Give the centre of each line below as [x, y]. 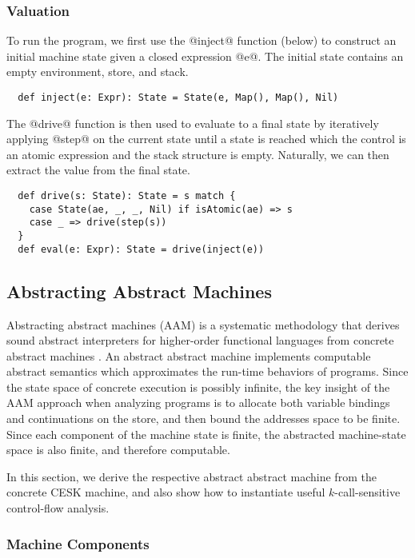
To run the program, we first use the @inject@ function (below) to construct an [202, 40]
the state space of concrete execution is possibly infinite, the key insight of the [198, 387]
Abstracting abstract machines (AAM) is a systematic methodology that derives [203, 324]
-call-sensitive [367, 492]
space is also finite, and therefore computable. [118, 450]
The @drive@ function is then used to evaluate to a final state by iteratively [193, 123]
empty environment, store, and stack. [98, 72]
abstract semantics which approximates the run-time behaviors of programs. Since [207, 371]
